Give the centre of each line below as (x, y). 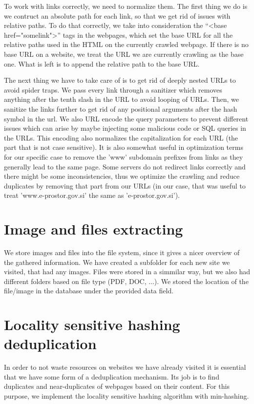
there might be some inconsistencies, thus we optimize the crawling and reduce (122, 176)
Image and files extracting (94, 229)
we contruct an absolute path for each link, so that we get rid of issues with (117, 15)
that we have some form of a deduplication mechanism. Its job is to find (112, 376)
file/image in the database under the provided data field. (89, 291)
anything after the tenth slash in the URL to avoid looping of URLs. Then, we (121, 99)
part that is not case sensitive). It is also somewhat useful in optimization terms (124, 147)
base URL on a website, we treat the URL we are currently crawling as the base (124, 54)
